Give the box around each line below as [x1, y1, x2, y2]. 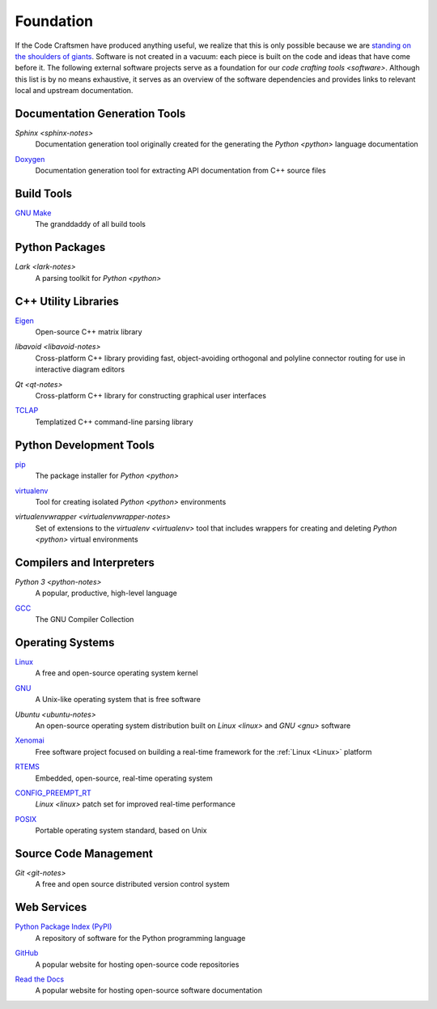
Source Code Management [15, 846, 153, 860]
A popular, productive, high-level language [35, 588, 177, 598]
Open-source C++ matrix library [35, 327, 142, 337]
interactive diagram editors [35, 364, 125, 374]
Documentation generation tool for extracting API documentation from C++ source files [35, 166, 327, 176]
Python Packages [15, 241, 106, 254]
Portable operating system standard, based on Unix [35, 826, 207, 836]
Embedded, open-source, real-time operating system [35, 773, 214, 783]
